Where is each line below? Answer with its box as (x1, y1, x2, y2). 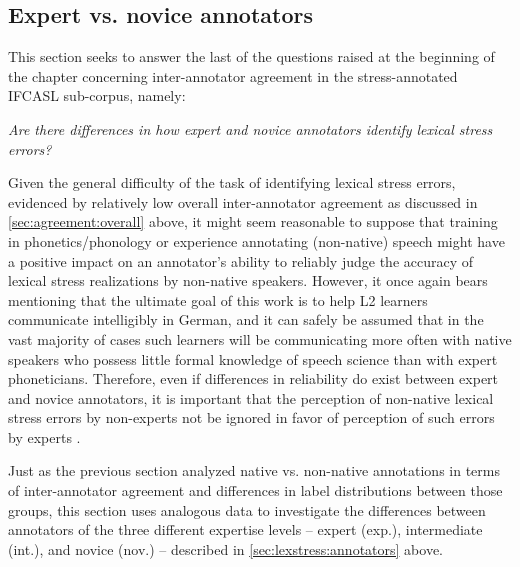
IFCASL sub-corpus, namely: (8, 85, 186, 106)
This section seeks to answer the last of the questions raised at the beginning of (8, 46, 495, 67)
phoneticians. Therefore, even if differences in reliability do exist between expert (8, 368, 499, 389)
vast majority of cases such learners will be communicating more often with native (8, 328, 512, 349)
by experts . (8, 426, 81, 447)
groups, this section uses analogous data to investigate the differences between (8, 499, 486, 520)
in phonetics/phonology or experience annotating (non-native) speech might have (8, 230, 505, 251)
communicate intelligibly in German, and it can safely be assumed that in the (8, 309, 484, 330)
